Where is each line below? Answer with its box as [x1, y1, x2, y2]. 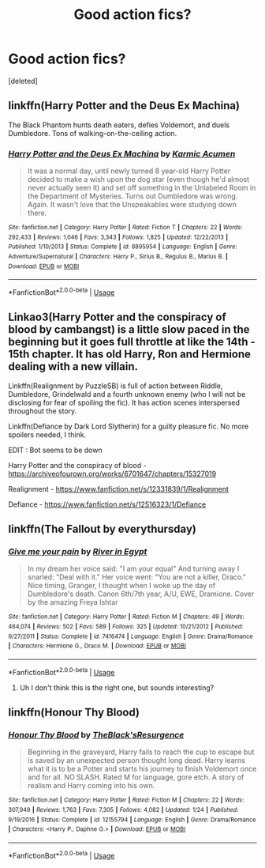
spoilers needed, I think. [8, 429, 87, 440]
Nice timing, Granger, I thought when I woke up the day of [27, 581, 216, 591]
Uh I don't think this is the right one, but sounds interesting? [19, 682, 215, 693]
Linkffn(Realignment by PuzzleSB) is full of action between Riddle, [8, 381, 223, 391]
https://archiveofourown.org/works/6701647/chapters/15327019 [8, 469, 217, 478]
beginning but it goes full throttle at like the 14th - [8, 335, 256, 349]
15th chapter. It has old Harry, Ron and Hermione [8, 348, 251, 361]
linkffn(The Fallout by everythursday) [8, 523, 197, 536]
